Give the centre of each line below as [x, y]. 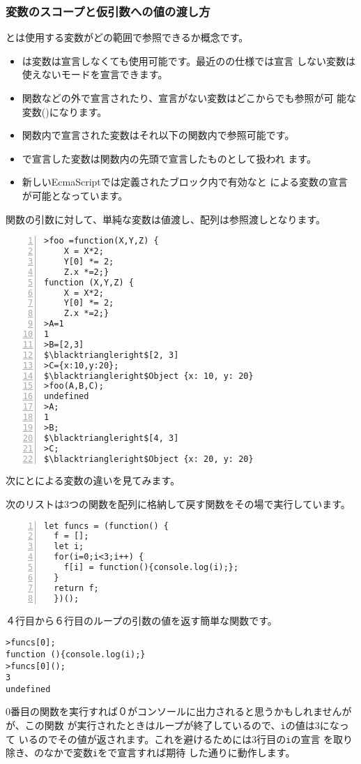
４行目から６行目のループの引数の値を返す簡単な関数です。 [141, 620]
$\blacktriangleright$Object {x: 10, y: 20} [149, 376]
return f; [76, 588]
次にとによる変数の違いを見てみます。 [93, 480]
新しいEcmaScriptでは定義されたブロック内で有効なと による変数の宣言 [185, 182]
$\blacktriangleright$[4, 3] [112, 438]
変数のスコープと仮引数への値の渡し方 [108, 11]
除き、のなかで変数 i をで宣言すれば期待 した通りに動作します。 [151, 752]
